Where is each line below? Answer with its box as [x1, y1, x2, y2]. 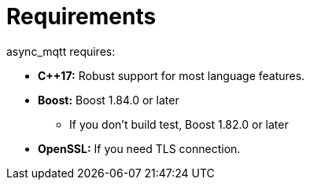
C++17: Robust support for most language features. [38, 68, 305, 82]
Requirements [6, 3, 157, 30]
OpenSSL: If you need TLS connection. [38, 141, 241, 155]
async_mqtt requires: [6, 44, 116, 58]
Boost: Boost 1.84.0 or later [38, 93, 179, 107]
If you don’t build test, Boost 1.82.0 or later [69, 117, 289, 131]
